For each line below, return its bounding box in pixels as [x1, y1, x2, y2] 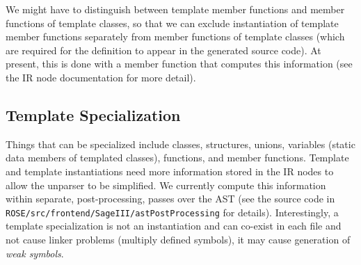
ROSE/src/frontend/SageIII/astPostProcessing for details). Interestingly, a [6, 204, 339, 219]
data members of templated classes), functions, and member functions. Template [6, 150, 349, 165]
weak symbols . [6, 246, 64, 260]
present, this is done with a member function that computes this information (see [6, 56, 353, 71]
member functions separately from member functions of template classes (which [6, 29, 345, 44]
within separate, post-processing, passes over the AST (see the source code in [6, 191, 335, 206]
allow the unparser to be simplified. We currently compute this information [6, 177, 326, 192]
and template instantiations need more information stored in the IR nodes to [6, 163, 334, 178]
